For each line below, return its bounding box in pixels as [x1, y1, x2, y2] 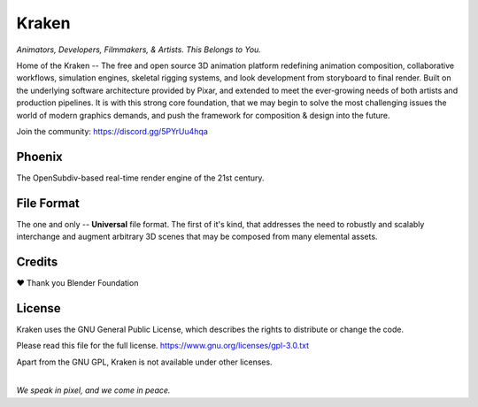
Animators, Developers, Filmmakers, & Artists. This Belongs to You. [16, 44, 261, 55]
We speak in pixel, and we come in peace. [16, 385, 171, 395]
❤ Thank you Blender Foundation [16, 278, 139, 288]
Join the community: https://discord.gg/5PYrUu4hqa [16, 126, 208, 136]
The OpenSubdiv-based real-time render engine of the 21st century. [16, 173, 265, 183]
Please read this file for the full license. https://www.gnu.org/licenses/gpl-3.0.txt [16, 341, 310, 351]
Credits [16, 254, 58, 269]
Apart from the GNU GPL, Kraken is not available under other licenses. [16, 357, 274, 367]
